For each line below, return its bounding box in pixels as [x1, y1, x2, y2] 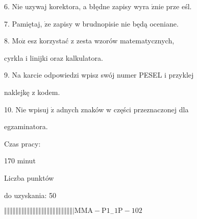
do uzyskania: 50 [4, 189, 56, 200]
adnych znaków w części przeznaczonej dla [56, 104, 189, 114]
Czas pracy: [4, 138, 41, 149]
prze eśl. [166, 1, 192, 11]
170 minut [4, 155, 36, 166]
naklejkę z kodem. [4, 86, 60, 97]
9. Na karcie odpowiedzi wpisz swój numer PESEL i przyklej [4, 69, 194, 80]
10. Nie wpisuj [4, 104, 49, 114]
